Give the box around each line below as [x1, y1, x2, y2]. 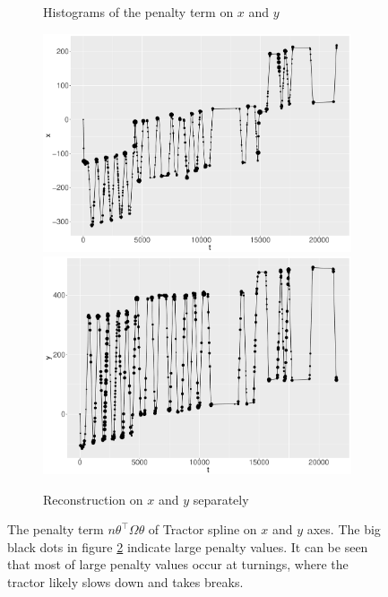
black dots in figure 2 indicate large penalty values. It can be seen [7, 537, 368, 556]
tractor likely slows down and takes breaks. [7, 573, 244, 592]
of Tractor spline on [148, 520, 257, 539]
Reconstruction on [43, 489, 143, 508]
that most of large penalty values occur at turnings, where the [7, 555, 349, 574]
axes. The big [306, 520, 381, 539]
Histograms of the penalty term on [43, 3, 234, 21]
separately [193, 489, 249, 508]
